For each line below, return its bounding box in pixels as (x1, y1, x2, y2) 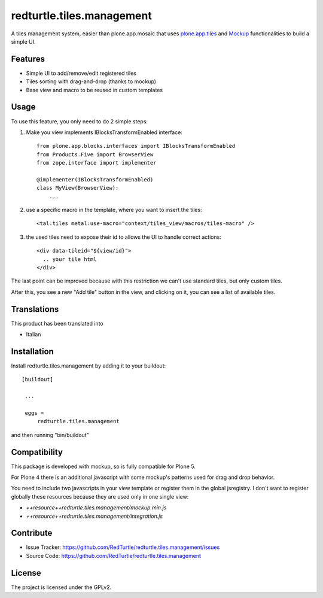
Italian (26, 331, 41, 338)
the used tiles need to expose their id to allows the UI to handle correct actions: (26, 233, 221, 241)
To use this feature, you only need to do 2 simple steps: (11, 117, 148, 125)
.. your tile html (42, 256, 97, 263)
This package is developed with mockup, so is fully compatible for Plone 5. (11, 463, 196, 470)
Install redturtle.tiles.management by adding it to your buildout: (11, 362, 166, 369)
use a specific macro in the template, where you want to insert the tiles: (26, 207, 203, 214)
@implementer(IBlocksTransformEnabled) (36, 176, 154, 183)
